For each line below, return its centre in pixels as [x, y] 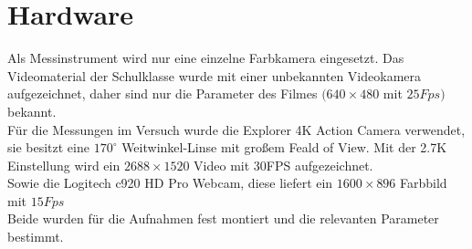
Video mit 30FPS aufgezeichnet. [283, 165]
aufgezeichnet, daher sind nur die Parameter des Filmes [163, 93]
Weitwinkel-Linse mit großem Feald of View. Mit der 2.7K [284, 147]
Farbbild [424, 183]
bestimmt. [36, 237]
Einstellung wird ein [64, 165]
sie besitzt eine [48, 147]
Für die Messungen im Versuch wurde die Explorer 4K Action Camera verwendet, [236, 129]
